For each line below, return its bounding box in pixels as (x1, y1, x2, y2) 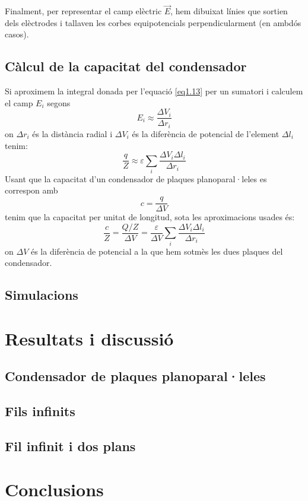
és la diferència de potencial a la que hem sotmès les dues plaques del (30, 245, 283, 257)
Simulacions (5, 286, 78, 304)
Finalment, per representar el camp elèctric (5, 5, 162, 17)
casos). (5, 28, 29, 40)
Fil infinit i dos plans (5, 436, 136, 455)
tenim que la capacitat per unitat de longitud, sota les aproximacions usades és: (5, 211, 295, 223)
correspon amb (5, 184, 58, 196)
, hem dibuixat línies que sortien (170, 5, 288, 17)
